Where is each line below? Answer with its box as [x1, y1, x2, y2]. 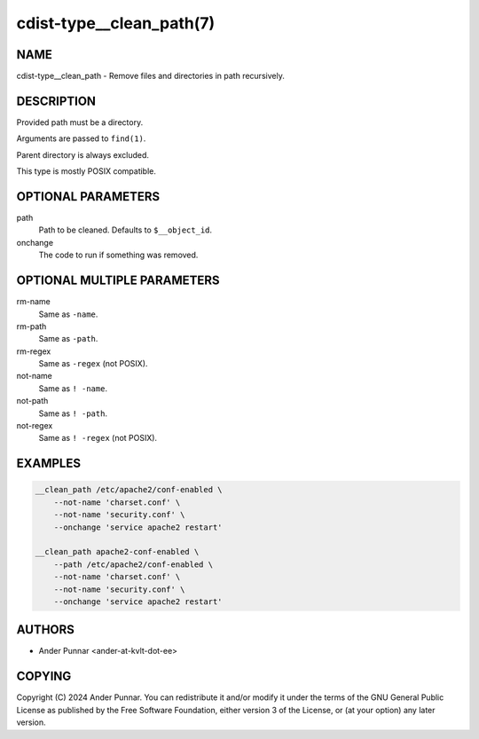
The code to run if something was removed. [38, 249, 199, 261]
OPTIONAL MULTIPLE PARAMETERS [16, 273, 221, 288]
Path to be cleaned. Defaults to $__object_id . [38, 224, 213, 235]
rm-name [16, 296, 51, 307]
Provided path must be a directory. [16, 116, 144, 128]
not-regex [16, 421, 53, 431]
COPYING [16, 669, 72, 684]
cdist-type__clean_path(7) [16, 13, 216, 33]
